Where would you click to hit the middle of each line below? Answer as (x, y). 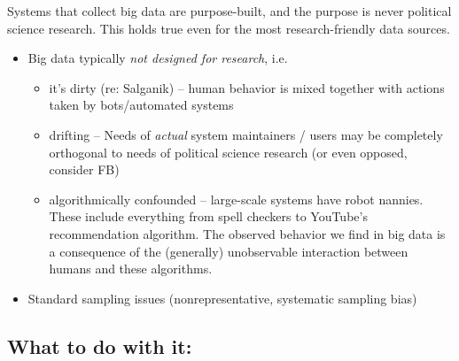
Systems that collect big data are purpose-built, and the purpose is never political (229, 11)
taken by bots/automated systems (141, 105)
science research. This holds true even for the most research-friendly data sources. (229, 28)
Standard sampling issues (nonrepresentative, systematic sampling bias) (222, 298)
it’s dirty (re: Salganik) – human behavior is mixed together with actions (247, 87)
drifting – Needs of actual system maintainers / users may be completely (246, 134)
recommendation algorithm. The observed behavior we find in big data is (247, 233)
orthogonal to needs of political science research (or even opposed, (228, 152)
